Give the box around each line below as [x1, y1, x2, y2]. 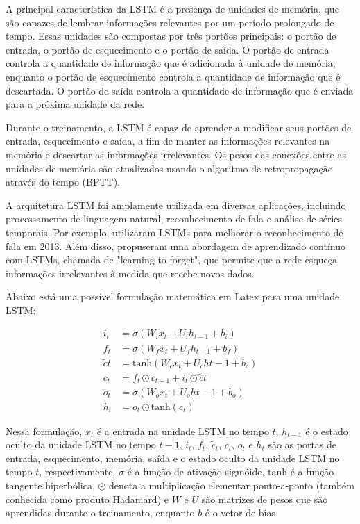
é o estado [305, 423, 348, 438]
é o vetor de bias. [205, 505, 278, 520]
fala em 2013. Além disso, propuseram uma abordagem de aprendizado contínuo [6, 238, 346, 253]
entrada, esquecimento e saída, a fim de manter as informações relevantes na [6, 133, 330, 148]
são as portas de [268, 437, 337, 452]
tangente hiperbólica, [6, 477, 95, 492]
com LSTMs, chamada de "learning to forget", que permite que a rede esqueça [6, 252, 337, 267]
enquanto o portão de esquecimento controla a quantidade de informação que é [6, 69, 341, 83]
